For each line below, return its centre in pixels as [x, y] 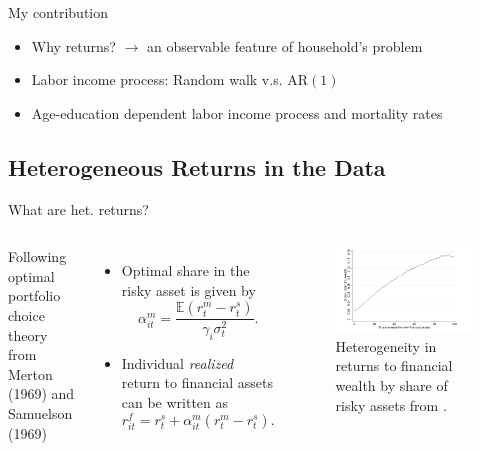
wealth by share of [391, 384]
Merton [30, 373]
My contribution [58, 12]
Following [37, 256]
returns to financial [394, 365]
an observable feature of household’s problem [285, 45]
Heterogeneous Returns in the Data [197, 166]
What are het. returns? [78, 208]
